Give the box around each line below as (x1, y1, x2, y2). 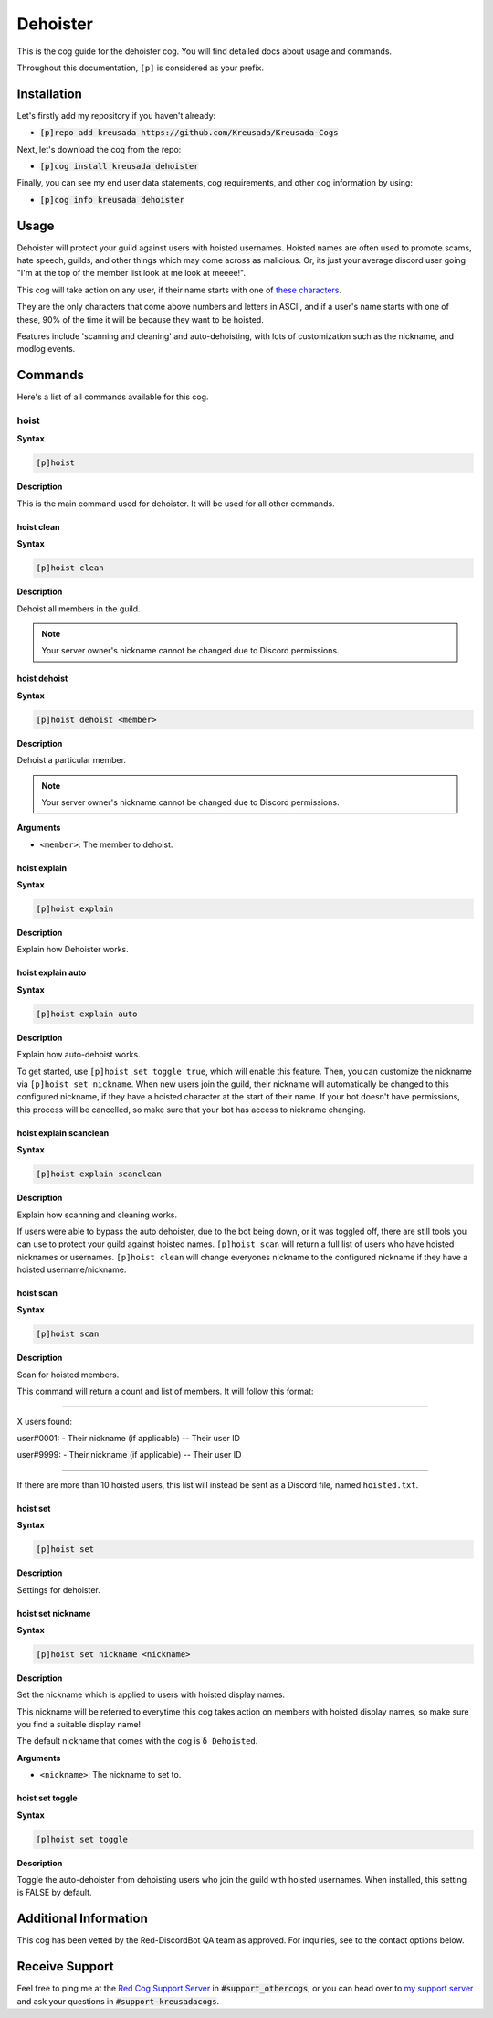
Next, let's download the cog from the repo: (16, 143, 182, 154)
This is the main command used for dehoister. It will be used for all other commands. (16, 498, 335, 509)
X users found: (16, 1416, 73, 1427)
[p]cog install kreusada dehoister (39, 161, 200, 172)
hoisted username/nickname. (16, 1264, 127, 1275)
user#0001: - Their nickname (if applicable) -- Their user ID (16, 1432, 241, 1443)
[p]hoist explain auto (36, 1008, 138, 1019)
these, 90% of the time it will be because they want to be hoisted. (16, 313, 264, 324)
